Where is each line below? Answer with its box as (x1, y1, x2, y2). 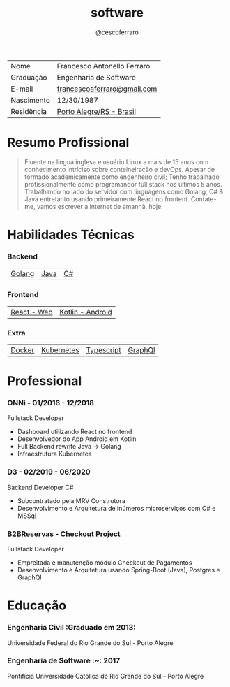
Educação (7, 598, 67, 614)
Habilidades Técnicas (7, 227, 135, 243)
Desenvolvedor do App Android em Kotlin (17, 435, 137, 443)
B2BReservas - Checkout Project (7, 529, 121, 539)
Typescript (86, 345, 121, 354)
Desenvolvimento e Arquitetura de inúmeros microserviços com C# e (17, 504, 216, 512)
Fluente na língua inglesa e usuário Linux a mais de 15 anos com (24, 157, 209, 166)
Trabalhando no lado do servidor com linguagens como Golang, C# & (24, 187, 224, 196)
